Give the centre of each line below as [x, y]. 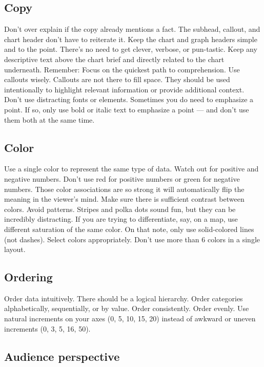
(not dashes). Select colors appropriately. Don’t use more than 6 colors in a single [132, 239]
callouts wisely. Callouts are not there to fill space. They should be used [117, 79]
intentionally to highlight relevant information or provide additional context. [124, 89]
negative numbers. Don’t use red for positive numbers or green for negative [122, 178]
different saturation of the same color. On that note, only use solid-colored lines [129, 229]
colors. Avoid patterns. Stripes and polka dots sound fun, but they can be [120, 209]
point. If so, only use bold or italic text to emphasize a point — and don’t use [127, 109]
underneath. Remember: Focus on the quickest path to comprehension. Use [122, 69]
